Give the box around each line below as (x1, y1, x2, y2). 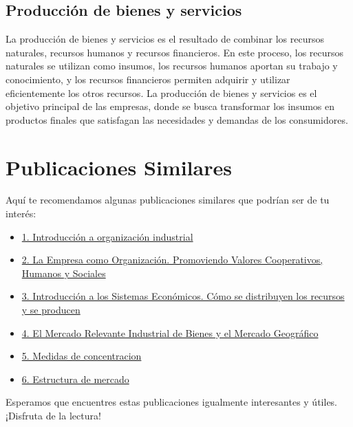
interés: (6, 206, 36, 221)
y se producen (21, 303, 81, 317)
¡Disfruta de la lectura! (6, 408, 101, 423)
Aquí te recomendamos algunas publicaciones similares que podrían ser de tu (6, 193, 330, 207)
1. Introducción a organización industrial (21, 229, 193, 243)
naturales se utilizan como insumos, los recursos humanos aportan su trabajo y (6, 58, 338, 73)
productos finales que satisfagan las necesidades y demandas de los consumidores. (6, 112, 348, 127)
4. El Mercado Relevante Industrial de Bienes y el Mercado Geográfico (21, 325, 319, 340)
